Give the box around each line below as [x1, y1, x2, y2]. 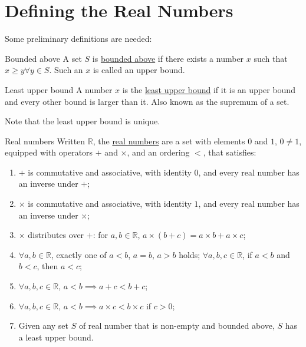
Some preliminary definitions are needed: [5, 32, 152, 45]
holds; [179, 248, 200, 260]
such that [254, 52, 288, 64]
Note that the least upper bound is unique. [5, 115, 160, 127]
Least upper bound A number [5, 83, 113, 95]
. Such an [49, 64, 83, 76]
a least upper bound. [18, 331, 94, 343]
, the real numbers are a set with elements [93, 134, 245, 147]
